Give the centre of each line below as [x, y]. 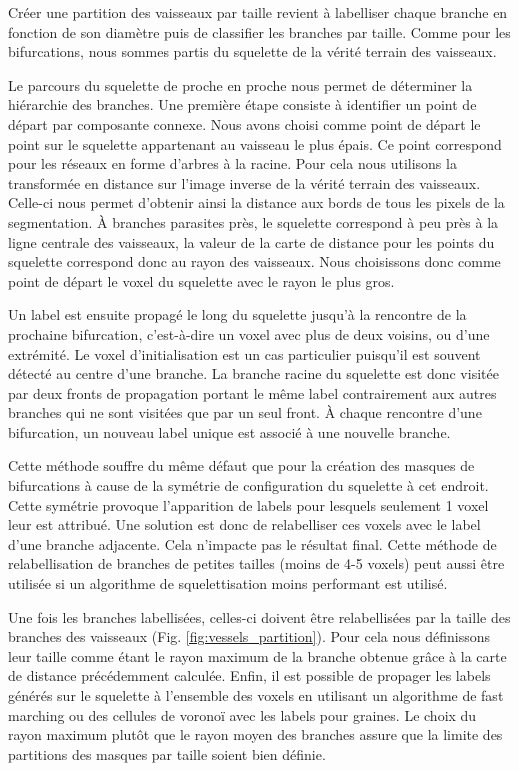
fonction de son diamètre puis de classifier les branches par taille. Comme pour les [259, 31]
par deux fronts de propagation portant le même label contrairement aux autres [252, 392]
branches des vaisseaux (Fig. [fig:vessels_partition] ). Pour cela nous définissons [249, 636]
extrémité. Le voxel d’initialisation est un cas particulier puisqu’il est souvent [244, 353]
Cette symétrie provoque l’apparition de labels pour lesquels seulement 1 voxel [248, 504]
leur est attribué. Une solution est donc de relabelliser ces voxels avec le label [244, 524]
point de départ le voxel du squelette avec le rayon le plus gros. [201, 280]
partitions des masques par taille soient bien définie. [167, 753]
